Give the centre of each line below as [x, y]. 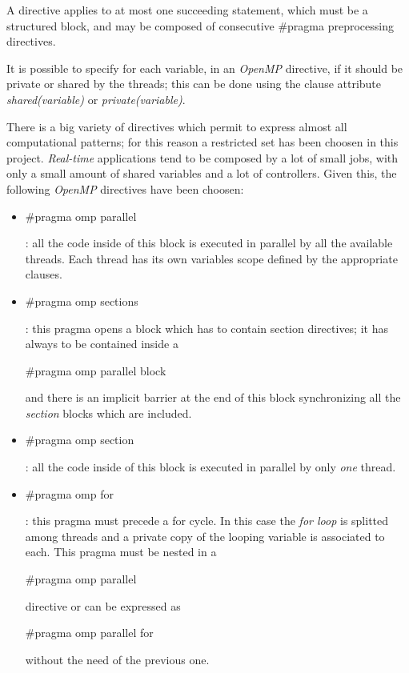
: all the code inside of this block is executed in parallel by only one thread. [211, 467]
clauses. [44, 274]
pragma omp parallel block [100, 370]
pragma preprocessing [341, 25]
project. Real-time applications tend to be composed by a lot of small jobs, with [202, 157]
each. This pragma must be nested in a [121, 552]
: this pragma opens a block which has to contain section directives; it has [207, 328]
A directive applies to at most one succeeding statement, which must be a [187, 10]
